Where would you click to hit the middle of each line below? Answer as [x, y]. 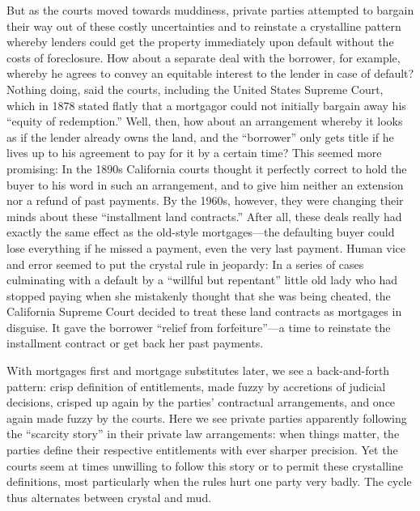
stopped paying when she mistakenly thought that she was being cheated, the [199, 295]
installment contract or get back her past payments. [135, 343]
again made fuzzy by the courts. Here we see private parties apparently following [207, 417]
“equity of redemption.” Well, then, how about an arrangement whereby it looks [205, 121]
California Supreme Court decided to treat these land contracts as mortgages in [204, 311]
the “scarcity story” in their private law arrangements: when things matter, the [203, 434]
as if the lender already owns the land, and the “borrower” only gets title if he [200, 136]
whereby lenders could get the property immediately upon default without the [200, 42]
